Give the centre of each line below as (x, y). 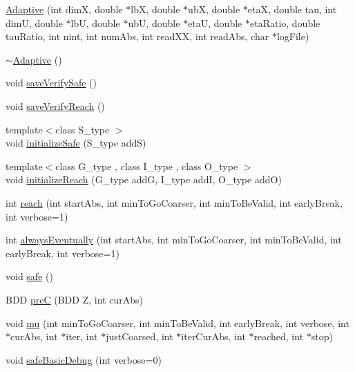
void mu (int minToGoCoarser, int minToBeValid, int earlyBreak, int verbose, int (177, 323)
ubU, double (154, 22)
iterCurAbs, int (213, 336)
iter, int (82, 336)
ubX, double (214, 9)
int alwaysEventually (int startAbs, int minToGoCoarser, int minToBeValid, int (174, 240)
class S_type (83, 129)
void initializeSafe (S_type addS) (76, 143)
